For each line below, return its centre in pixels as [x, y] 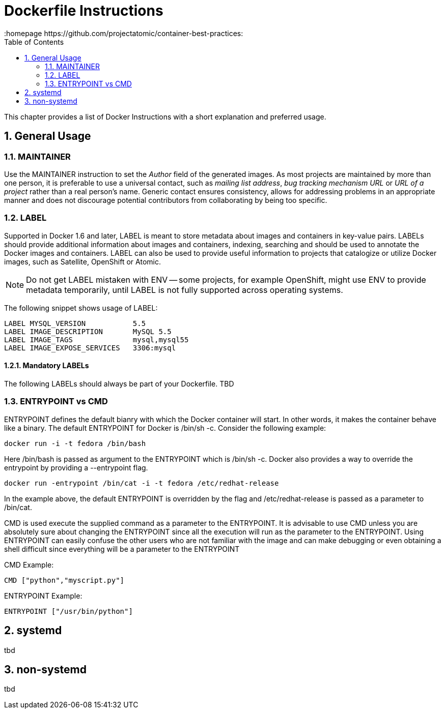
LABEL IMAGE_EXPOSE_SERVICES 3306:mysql [90, 348]
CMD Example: [29, 565]
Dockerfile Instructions [84, 11]
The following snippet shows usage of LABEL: [81, 308]
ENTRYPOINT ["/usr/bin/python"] [68, 611]
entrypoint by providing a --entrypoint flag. [76, 467]
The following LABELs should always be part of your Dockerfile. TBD [119, 383]
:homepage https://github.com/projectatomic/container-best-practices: [124, 33]
